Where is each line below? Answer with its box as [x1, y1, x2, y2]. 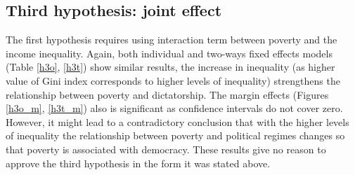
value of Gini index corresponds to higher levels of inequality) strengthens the [6, 73, 340, 87]
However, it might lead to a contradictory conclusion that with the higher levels [6, 114, 349, 129]
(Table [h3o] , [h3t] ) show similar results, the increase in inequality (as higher [6, 59, 335, 74]
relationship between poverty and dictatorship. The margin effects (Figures [6, 87, 329, 101]
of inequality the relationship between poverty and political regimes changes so [6, 128, 345, 143]
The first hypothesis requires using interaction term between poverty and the [6, 32, 337, 47]
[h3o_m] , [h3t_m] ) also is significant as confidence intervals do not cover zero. [6, 101, 343, 115]
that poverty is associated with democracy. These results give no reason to [6, 141, 326, 156]
